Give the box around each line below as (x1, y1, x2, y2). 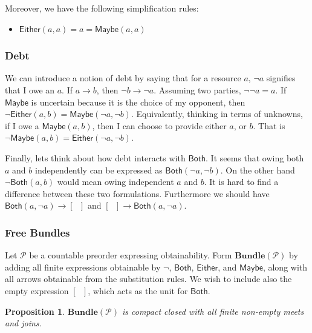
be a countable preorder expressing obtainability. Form (29, 249, 232, 261)
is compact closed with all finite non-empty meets (122, 304, 304, 317)
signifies (266, 72, 296, 84)
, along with (262, 260, 308, 273)
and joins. (5, 317, 42, 329)
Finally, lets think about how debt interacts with (5, 151, 186, 164)
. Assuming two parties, (154, 84, 241, 96)
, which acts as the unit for (88, 284, 188, 297)
